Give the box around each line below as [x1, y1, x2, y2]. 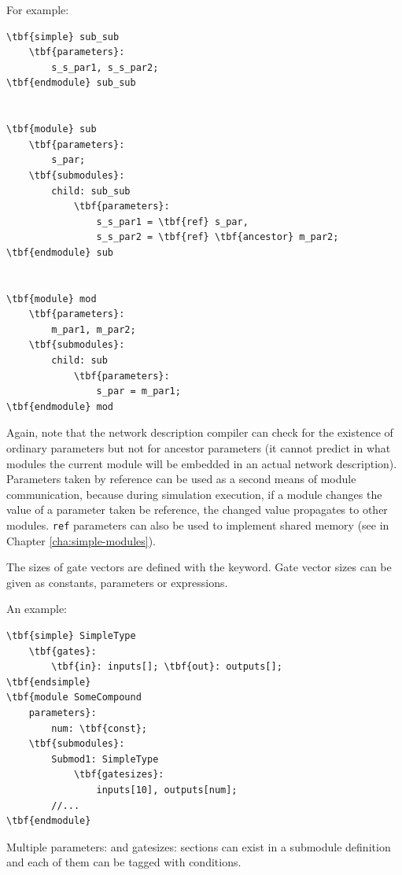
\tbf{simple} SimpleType [6, 630, 136, 642]
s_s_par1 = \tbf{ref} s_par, [96, 216, 249, 227]
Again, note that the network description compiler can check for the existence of [6, 424, 393, 441]
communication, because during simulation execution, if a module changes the [6, 485, 382, 502]
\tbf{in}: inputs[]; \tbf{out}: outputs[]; [51, 661, 282, 673]
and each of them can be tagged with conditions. [6, 854, 242, 870]
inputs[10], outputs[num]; [96, 784, 238, 796]
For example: [6, 2, 69, 17]
